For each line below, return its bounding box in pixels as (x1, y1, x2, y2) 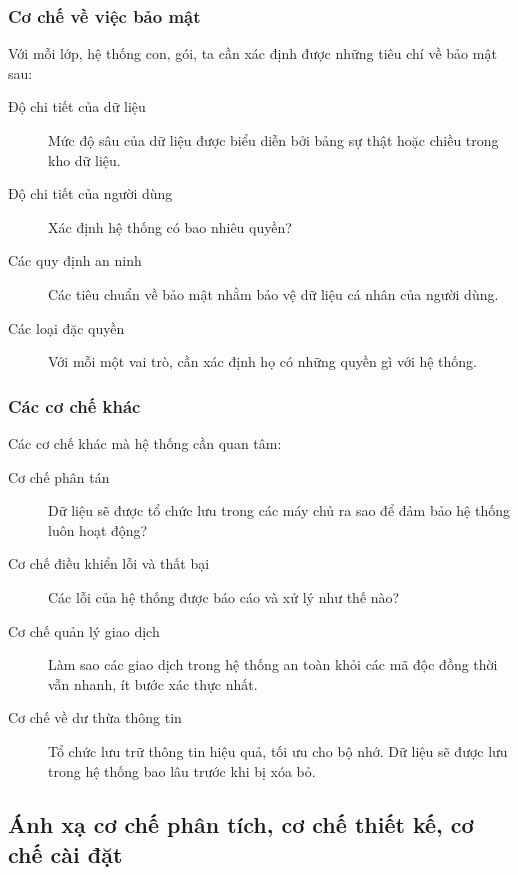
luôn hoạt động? (48, 519, 148, 540)
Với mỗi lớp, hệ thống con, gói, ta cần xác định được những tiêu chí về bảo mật (8, 43, 497, 64)
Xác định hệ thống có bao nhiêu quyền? (48, 216, 292, 237)
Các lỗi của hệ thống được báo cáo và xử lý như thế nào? (48, 586, 400, 607)
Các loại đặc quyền (8, 317, 125, 338)
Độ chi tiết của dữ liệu (8, 96, 146, 117)
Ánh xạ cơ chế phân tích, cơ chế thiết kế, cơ (8, 809, 474, 840)
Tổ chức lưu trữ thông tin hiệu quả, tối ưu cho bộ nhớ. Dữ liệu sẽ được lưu (48, 740, 508, 761)
